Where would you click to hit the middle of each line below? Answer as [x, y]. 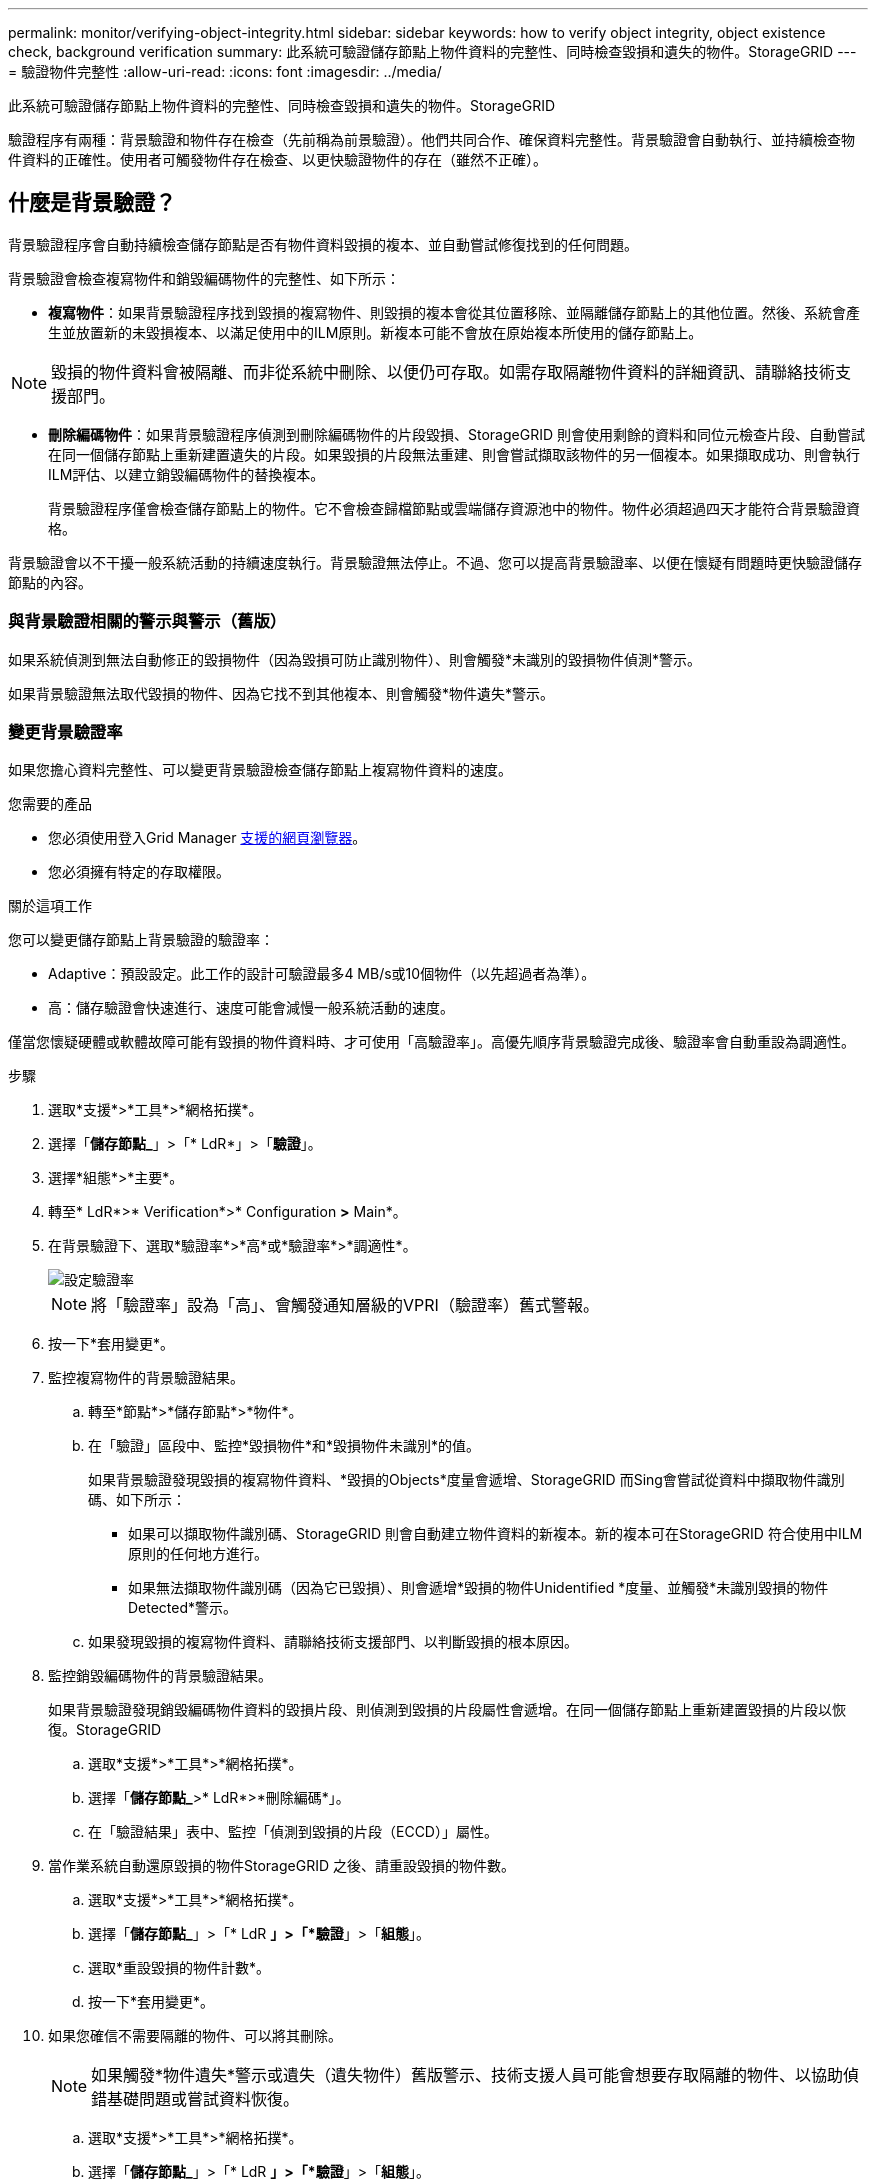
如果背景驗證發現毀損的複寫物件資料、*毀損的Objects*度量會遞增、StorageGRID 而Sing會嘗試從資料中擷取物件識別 [466, 1480]
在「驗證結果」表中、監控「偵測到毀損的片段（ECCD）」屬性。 [293, 1832]
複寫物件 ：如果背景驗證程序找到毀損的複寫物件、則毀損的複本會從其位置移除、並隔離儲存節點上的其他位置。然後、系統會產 [454, 312]
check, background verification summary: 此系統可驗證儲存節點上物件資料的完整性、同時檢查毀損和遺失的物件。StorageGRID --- [432, 51]
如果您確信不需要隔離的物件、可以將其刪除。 [195, 2036]
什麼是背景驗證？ [92, 203]
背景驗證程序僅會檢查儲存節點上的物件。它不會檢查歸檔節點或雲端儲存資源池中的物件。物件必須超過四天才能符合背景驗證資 [454, 508]
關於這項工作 [50, 906]
